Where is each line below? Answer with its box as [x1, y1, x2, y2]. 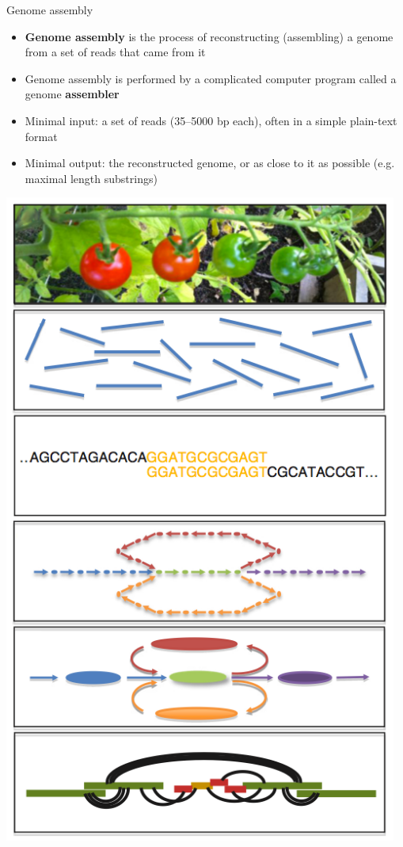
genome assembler [25, 86, 120, 102]
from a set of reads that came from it [25, 44, 206, 60]
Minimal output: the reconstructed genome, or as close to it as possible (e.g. [25, 155, 395, 171]
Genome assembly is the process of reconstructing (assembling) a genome [25, 28, 393, 44]
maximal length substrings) [25, 170, 158, 186]
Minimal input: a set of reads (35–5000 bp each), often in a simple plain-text [25, 112, 397, 128]
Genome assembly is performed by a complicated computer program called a [25, 70, 397, 86]
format [25, 128, 58, 144]
